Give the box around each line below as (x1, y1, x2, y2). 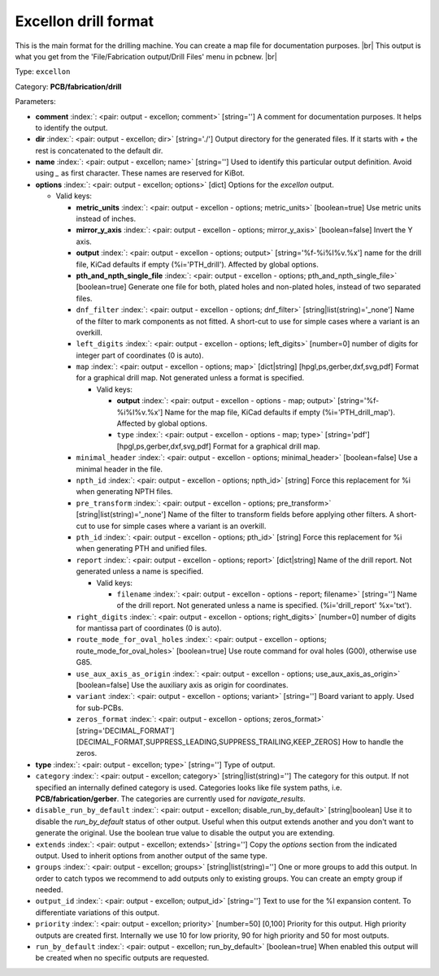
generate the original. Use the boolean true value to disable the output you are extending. (35, 828, 335, 838)
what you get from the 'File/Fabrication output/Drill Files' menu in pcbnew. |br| (15, 51, 278, 61)
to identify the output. (35, 123, 108, 132)
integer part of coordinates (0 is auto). (76, 350, 204, 360)
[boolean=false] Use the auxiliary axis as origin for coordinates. (76, 680, 289, 690)
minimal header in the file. (76, 464, 163, 474)
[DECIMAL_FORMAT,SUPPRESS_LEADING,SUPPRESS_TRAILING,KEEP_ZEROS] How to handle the (76, 736, 404, 747)
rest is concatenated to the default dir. (35, 145, 163, 155)
